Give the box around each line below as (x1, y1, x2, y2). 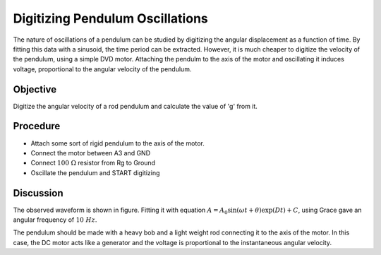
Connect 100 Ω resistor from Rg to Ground (30, 159, 155, 167)
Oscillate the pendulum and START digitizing (30, 168, 160, 177)
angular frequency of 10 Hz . (13, 215, 97, 224)
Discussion (13, 187, 64, 199)
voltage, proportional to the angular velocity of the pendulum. (13, 64, 192, 73)
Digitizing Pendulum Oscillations (13, 11, 208, 26)
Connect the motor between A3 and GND (30, 148, 151, 157)
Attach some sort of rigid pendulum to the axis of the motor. (30, 138, 205, 148)
